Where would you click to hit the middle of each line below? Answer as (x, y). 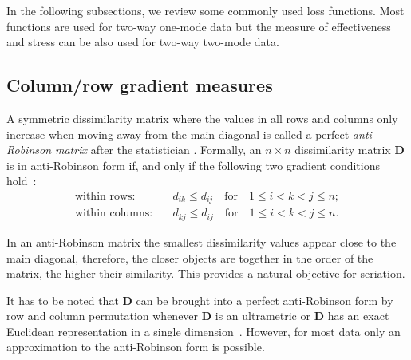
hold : (22, 181)
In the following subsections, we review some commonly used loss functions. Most (205, 10)
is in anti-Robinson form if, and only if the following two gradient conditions (194, 165)
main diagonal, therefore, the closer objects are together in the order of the (190, 257)
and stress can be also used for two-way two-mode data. (143, 42)
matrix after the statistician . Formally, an (158, 150)
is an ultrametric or (263, 316)
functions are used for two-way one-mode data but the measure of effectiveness (199, 26)
